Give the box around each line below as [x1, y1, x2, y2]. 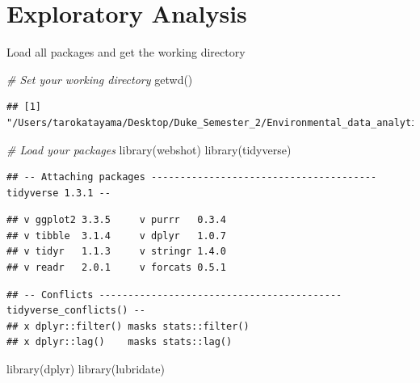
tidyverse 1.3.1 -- [6, 187, 111, 199]
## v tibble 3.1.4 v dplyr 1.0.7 [6, 229, 227, 242]
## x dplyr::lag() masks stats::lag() [6, 336, 233, 348]
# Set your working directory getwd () [6, 70, 193, 87]
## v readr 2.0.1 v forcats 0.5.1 [6, 262, 227, 274]
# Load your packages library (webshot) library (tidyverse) [6, 141, 292, 158]
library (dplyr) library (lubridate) [6, 360, 165, 377]
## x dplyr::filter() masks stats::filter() [6, 320, 250, 332]
